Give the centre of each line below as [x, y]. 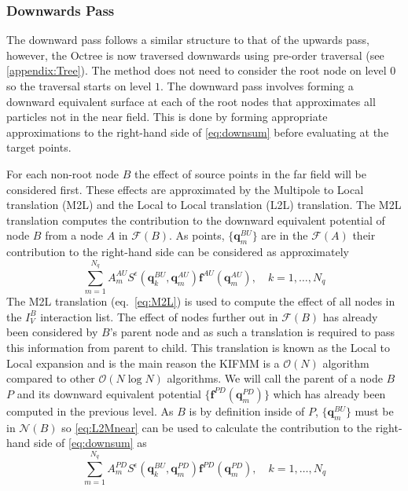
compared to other [51, 378]
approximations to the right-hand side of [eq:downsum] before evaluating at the [198, 132]
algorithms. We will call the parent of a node [275, 378]
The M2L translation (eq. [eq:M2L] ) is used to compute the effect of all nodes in [201, 301]
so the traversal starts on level [79, 86]
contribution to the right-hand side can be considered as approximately [178, 252]
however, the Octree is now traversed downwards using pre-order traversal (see [195, 55]
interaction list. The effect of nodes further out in [159, 316]
